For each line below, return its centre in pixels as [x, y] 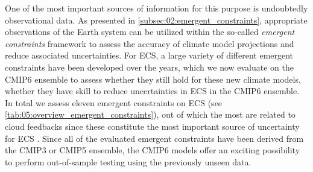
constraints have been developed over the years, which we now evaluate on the [150, 67]
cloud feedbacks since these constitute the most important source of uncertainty [152, 126]
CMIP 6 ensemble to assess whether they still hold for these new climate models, [153, 79]
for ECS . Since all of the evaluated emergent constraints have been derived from [154, 138]
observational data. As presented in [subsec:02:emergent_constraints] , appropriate [156, 20]
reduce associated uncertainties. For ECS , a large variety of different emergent [149, 55]
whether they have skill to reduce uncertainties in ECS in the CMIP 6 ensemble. [152, 91]
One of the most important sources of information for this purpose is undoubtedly [156, 8]
